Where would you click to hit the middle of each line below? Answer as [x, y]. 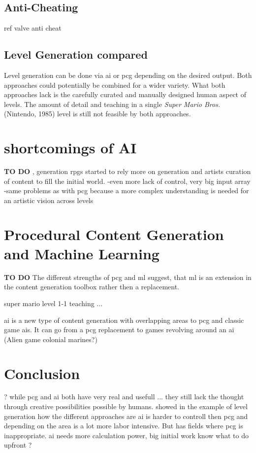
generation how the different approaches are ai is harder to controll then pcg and [126, 416]
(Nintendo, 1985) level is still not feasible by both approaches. [97, 114]
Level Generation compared [76, 54]
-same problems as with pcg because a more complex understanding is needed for [127, 191]
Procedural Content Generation [114, 234]
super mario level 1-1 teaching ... [53, 303]
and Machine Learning [82, 253]
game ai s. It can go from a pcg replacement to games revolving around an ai [119, 330]
